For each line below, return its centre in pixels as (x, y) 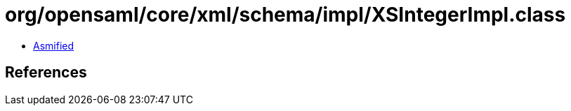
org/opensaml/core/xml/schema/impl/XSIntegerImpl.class (285, 15)
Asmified (54, 45)
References (46, 73)
